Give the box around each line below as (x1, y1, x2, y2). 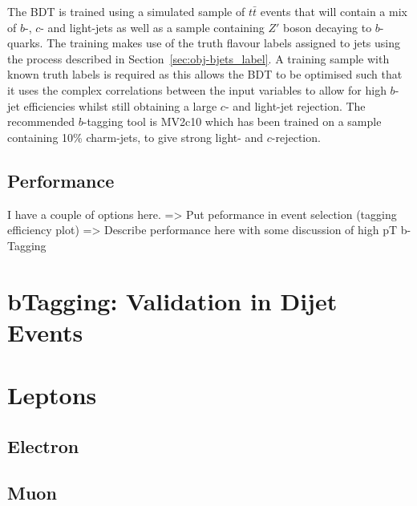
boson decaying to (283, 18, 372, 35)
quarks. (7, 34, 43, 51)
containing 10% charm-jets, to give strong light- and (7, 128, 264, 145)
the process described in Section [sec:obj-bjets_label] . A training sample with (7, 50, 390, 67)
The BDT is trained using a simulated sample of (7, 3, 245, 19)
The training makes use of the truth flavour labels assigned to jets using (47, 34, 400, 51)
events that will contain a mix (260, 3, 407, 19)
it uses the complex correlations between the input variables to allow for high (7, 81, 387, 98)
